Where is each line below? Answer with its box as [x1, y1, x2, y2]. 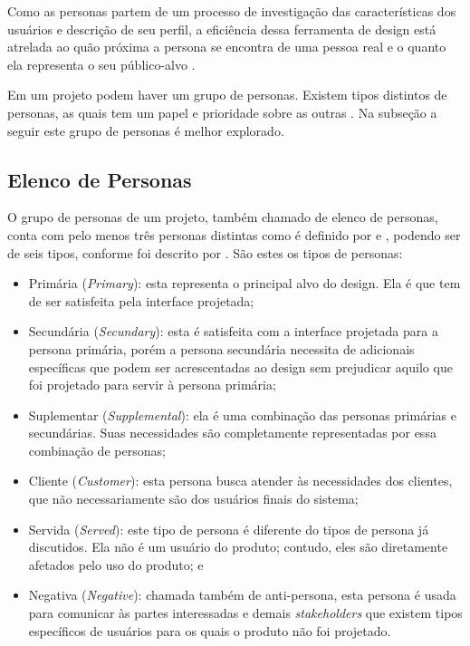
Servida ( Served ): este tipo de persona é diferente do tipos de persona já [28, 519, 429, 538]
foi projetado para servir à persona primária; [28, 375, 276, 394]
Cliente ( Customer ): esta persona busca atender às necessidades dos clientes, [28, 471, 453, 490]
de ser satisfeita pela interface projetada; [28, 291, 254, 310]
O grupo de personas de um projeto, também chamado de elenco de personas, [7, 207, 438, 227]
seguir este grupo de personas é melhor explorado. [7, 121, 284, 140]
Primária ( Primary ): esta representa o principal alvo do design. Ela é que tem [28, 274, 461, 293]
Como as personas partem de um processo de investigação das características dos [7, 2, 456, 20]
